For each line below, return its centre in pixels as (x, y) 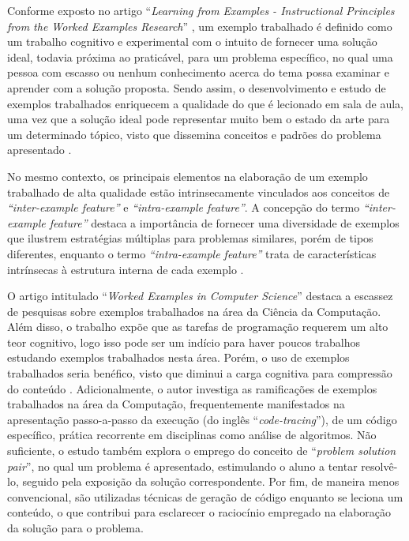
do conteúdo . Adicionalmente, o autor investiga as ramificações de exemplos (192, 388)
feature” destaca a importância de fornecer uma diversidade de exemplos (224, 222)
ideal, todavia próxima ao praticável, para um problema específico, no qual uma (200, 56)
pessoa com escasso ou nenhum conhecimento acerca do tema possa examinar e (198, 72)
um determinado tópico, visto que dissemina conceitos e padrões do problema (194, 134)
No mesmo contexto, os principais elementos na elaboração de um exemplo (188, 176)
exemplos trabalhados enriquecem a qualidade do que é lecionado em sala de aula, (205, 103)
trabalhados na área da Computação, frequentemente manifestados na (176, 404)
